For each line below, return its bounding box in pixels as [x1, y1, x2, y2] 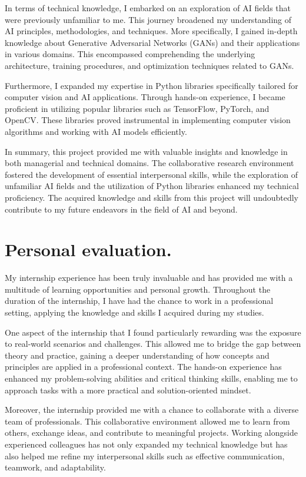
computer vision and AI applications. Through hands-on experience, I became [5, 91, 285, 103]
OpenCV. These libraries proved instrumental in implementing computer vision [5, 114, 291, 126]
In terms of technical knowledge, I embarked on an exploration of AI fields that [5, 2, 291, 14]
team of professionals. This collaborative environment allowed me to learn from [5, 415, 290, 427]
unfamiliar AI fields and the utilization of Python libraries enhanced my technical [5, 180, 299, 192]
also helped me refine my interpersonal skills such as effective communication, [5, 449, 285, 462]
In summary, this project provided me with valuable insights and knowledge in [5, 145, 288, 157]
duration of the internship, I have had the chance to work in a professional [5, 294, 274, 307]
